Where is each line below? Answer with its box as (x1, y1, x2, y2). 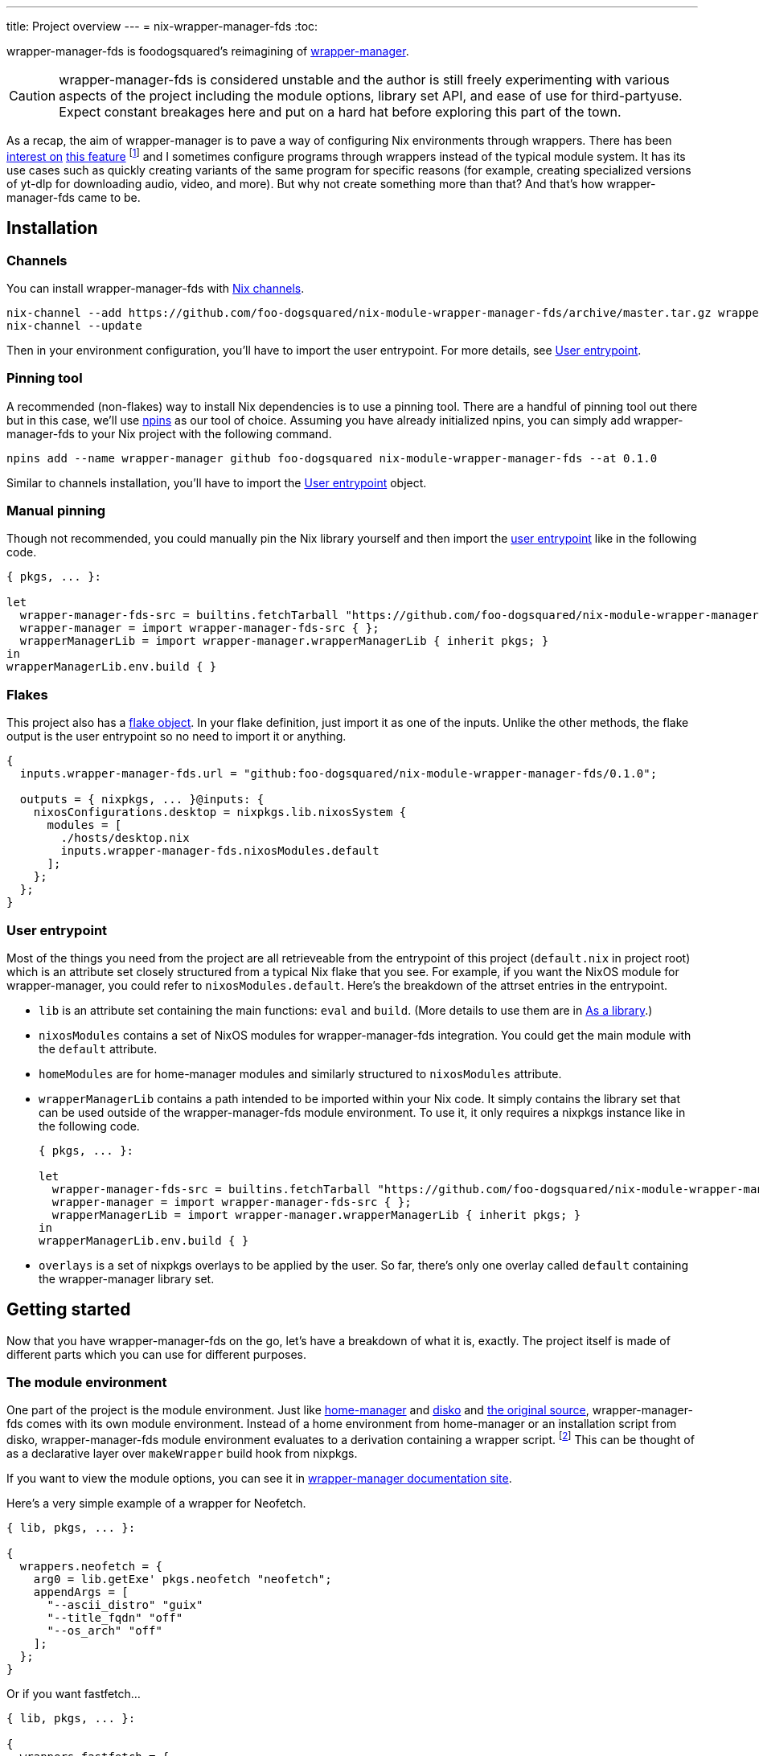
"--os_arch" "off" (47, 1624, 162, 1638)
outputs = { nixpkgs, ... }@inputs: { (19, 793, 265, 806)
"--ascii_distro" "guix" (47, 1598, 203, 1612)
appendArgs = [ (33, 1586, 129, 1599)
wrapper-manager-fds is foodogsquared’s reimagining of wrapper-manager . (6, 44, 409, 58)
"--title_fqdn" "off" (47, 1611, 183, 1625)
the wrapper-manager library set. (39, 1271, 215, 1286)
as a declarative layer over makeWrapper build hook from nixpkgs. (6, 1446, 358, 1461)
